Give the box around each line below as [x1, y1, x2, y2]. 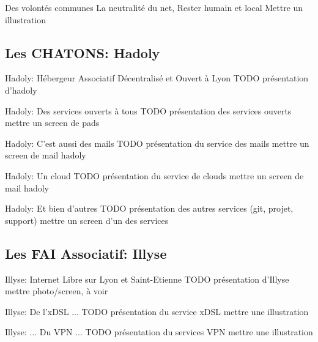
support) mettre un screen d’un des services [5, 214, 169, 226]
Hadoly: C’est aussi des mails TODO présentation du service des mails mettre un [5, 136, 309, 149]
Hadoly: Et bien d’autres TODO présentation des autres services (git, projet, [5, 202, 294, 215]
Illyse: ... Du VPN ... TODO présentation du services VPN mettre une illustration [5, 325, 313, 338]
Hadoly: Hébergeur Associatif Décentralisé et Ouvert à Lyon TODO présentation [5, 72, 309, 84]
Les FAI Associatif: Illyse [5, 243, 167, 262]
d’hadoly [5, 83, 37, 96]
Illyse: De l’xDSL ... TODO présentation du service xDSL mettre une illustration [5, 305, 309, 318]
